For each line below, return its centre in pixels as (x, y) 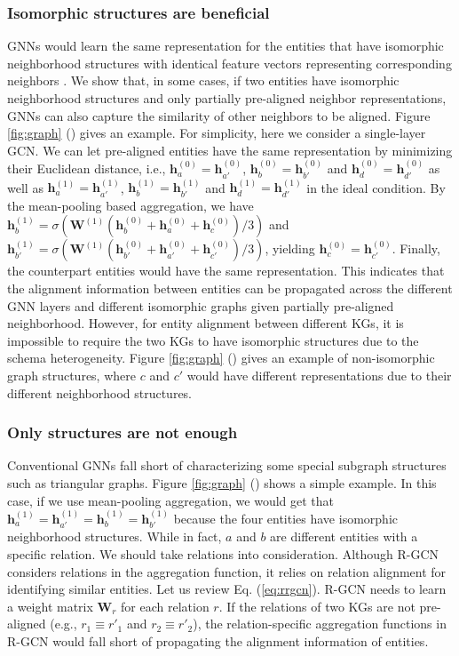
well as (25, 187)
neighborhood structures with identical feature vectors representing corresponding (229, 63)
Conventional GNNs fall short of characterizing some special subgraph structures (227, 465)
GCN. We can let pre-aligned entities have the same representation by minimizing (230, 150)
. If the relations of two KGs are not (317, 606)
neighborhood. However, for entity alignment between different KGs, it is (206, 323)
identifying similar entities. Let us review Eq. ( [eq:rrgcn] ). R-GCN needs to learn (227, 589)
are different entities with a (344, 536)
